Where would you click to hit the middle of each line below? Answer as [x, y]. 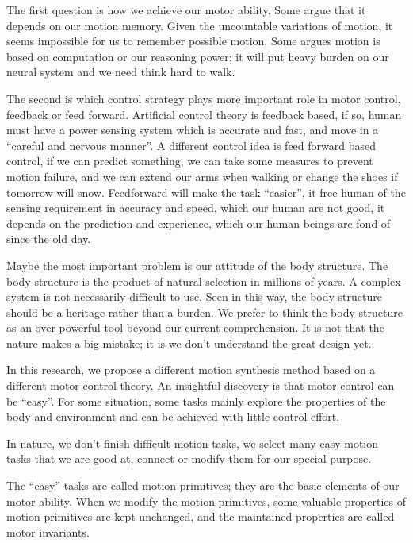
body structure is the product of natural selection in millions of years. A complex [204, 281]
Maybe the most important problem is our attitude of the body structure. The [197, 265]
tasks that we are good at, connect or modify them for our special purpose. [189, 458]
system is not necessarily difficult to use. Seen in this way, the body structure [194, 297]
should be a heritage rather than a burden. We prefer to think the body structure [205, 312]
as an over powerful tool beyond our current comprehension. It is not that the [195, 327]
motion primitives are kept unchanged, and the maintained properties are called [201, 516]
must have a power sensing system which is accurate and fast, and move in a [193, 130]
